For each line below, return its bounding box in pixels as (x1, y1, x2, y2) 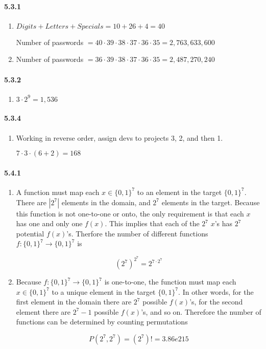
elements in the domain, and (61, 197, 151, 207)
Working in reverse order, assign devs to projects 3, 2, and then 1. (16, 132, 223, 143)
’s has (214, 218, 233, 229)
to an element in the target (137, 186, 222, 197)
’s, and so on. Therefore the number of (141, 306, 261, 317)
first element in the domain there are (16, 296, 132, 307)
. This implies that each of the (105, 218, 200, 229)
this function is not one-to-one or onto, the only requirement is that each (16, 208, 244, 219)
